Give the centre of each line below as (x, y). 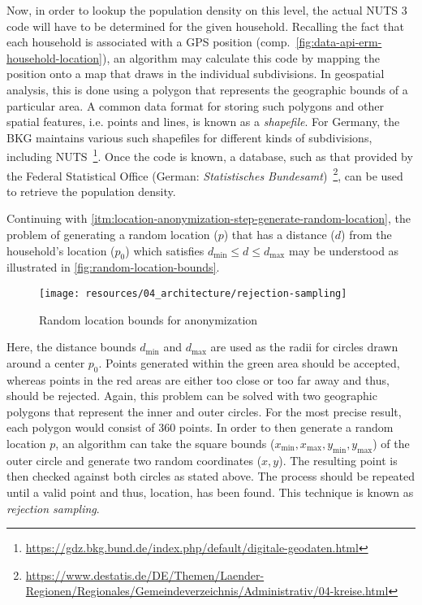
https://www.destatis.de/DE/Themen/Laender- (145, 575)
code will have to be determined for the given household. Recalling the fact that (205, 26)
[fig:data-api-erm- (339, 42)
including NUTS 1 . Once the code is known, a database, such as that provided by (210, 155)
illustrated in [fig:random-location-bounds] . (113, 267)
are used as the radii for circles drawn (304, 347)
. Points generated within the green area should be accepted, (249, 362)
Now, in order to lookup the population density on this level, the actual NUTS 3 (207, 10)
